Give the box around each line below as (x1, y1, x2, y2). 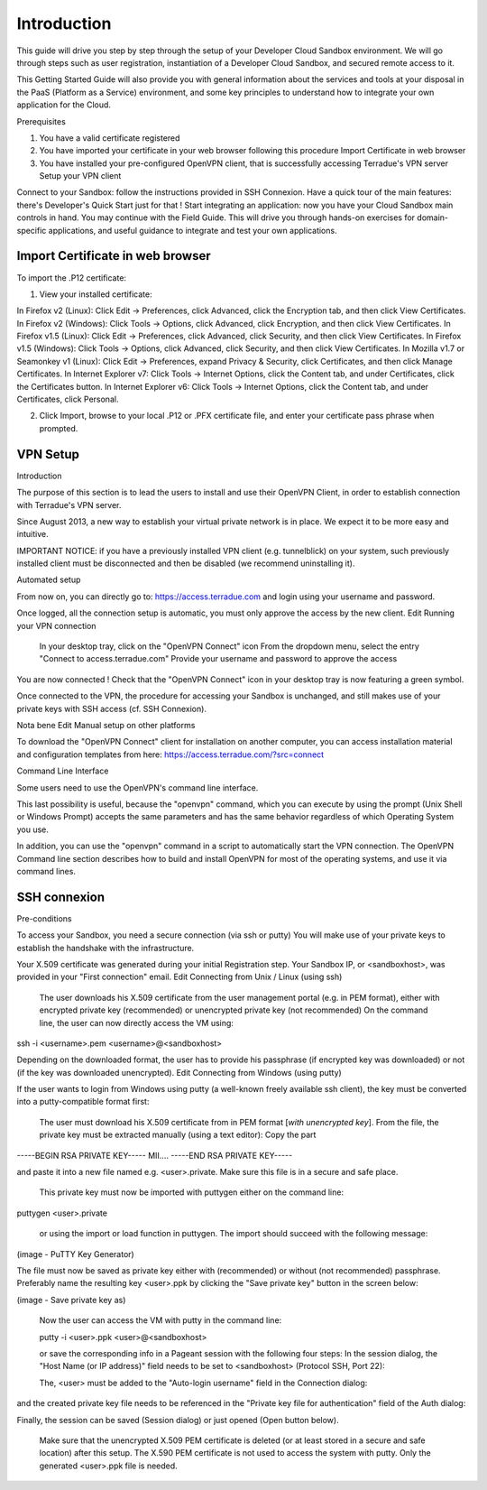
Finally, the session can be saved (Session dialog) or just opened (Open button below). (16, 1414, 339, 1425)
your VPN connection (16, 620, 96, 631)
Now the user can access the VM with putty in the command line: (39, 1315, 282, 1326)
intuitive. (16, 529, 49, 540)
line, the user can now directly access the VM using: (39, 1017, 234, 1028)
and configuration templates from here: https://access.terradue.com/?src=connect (16, 749, 325, 760)
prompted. (39, 422, 78, 433)
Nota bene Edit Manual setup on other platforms (16, 719, 196, 730)
